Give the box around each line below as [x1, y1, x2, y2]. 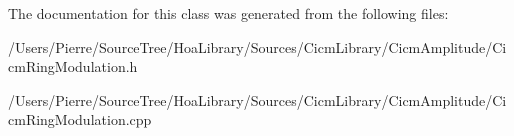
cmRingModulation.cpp [8, 109, 152, 130]
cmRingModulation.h [8, 56, 138, 77]
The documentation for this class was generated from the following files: [8, 3, 449, 23]
